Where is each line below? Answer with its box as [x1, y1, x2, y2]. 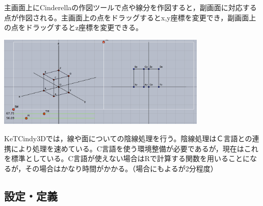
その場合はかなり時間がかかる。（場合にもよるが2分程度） [25, 163, 218, 173]
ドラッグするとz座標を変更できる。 [25, 22, 143, 33]
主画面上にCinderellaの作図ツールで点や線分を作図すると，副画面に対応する [4, 2, 257, 12]
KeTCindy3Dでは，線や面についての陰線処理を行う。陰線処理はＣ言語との [4, 133, 252, 144]
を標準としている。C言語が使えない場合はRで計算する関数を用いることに [4, 153, 250, 164]
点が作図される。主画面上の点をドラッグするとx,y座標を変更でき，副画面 [4, 12, 249, 22]
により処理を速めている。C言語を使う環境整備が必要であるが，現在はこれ [11, 143, 258, 153]
